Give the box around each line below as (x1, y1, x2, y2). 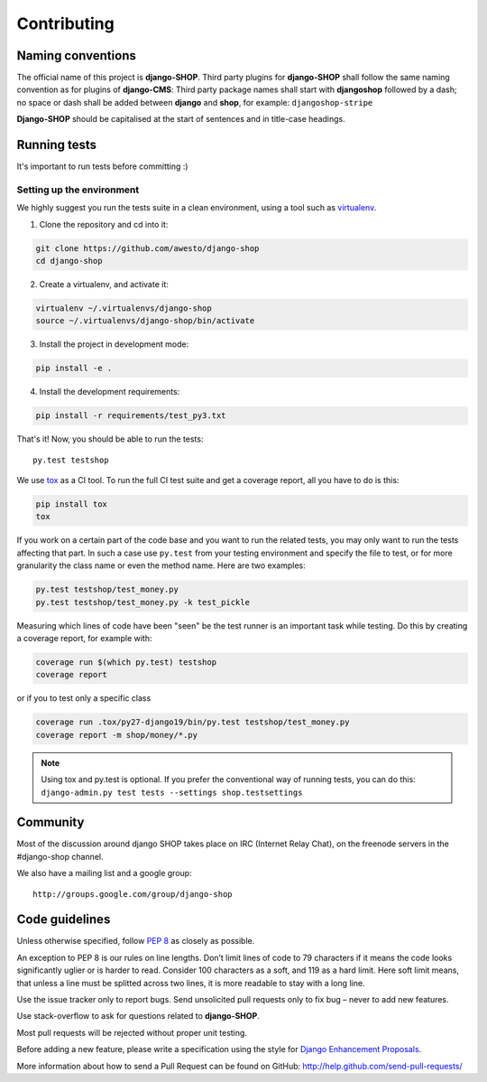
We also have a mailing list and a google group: (16, 868, 193, 879)
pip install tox (35, 499, 108, 509)
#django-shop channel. (16, 851, 104, 862)
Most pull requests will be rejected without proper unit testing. (16, 1027, 248, 1038)
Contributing (16, 14, 115, 33)
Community (16, 815, 85, 830)
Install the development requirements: (39, 387, 180, 397)
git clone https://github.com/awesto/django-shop (35, 243, 260, 253)
